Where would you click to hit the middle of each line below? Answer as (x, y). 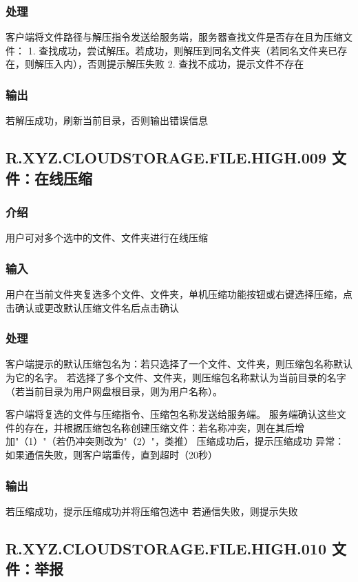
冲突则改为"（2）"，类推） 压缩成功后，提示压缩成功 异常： (210, 441)
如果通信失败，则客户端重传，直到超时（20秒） (112, 454)
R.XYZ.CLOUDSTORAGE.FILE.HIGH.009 (166, 158)
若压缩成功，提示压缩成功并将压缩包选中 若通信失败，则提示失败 (152, 511)
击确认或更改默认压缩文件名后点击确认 (92, 307)
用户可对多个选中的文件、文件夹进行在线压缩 (107, 238)
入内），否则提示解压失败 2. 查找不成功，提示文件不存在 (179, 64)
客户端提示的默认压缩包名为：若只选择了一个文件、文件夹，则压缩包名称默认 (179, 364)
